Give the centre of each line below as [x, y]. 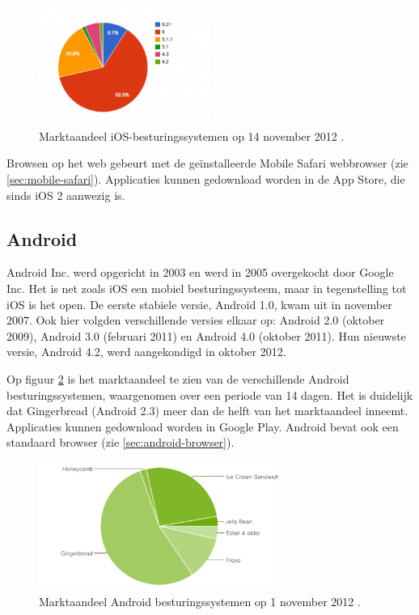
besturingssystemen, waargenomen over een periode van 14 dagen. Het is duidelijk [210, 394]
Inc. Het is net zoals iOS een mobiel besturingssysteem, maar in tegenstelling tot [207, 288]
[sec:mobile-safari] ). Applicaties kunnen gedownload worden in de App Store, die [206, 179]
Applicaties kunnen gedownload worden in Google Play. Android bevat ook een [203, 426]
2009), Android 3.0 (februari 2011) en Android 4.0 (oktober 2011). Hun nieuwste [206, 335]
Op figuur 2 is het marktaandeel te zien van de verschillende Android [178, 379]
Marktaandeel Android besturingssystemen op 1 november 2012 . [200, 601]
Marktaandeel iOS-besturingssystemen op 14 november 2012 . [192, 136]
